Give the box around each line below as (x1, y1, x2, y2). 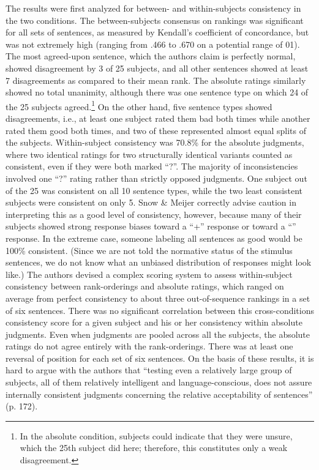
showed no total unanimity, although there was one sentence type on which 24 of (6, 86, 309, 99)
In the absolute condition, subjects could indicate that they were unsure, (20, 429, 293, 442)
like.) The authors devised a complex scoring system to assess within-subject (6, 267, 293, 280)
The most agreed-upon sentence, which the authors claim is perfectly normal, (6, 50, 296, 62)
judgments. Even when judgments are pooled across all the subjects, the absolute (6, 327, 310, 340)
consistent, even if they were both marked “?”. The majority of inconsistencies (6, 160, 298, 173)
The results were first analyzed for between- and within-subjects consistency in (6, 2, 301, 14)
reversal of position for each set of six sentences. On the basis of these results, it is (6, 351, 314, 364)
